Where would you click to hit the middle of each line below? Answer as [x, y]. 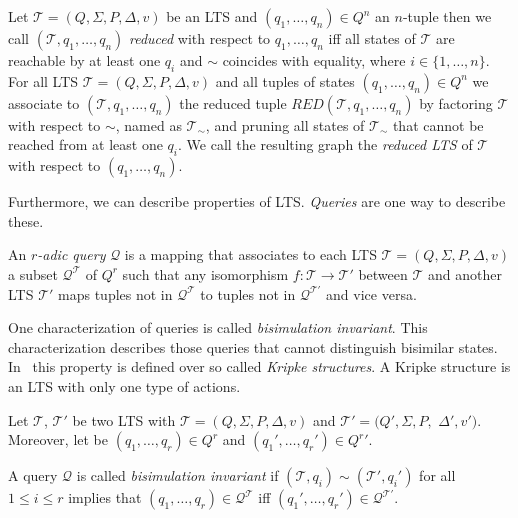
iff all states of [372, 38]
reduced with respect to [199, 38]
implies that [105, 497]
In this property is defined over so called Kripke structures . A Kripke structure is [259, 366]
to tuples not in [248, 293]
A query [33, 475]
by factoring [456, 102]
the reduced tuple [233, 102]
